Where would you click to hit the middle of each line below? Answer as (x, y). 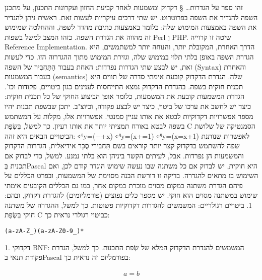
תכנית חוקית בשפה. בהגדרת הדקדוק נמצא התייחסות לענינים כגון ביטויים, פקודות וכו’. (124, 86)
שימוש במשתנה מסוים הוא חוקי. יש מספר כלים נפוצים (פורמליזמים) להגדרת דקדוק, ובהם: (131, 195)
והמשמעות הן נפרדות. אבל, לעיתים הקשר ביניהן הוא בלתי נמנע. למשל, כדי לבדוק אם (124, 155)
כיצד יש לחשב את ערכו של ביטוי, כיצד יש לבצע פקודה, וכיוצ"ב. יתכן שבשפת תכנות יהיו (128, 106)
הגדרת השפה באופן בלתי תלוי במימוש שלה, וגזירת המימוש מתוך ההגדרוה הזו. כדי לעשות (129, 56)
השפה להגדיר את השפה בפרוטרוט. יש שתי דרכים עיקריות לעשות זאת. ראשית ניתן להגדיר (131, 17)
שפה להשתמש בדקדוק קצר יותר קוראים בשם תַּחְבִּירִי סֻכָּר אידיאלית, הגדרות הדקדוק (122, 146)
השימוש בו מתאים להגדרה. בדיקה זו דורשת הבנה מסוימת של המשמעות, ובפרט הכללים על (132, 175)
